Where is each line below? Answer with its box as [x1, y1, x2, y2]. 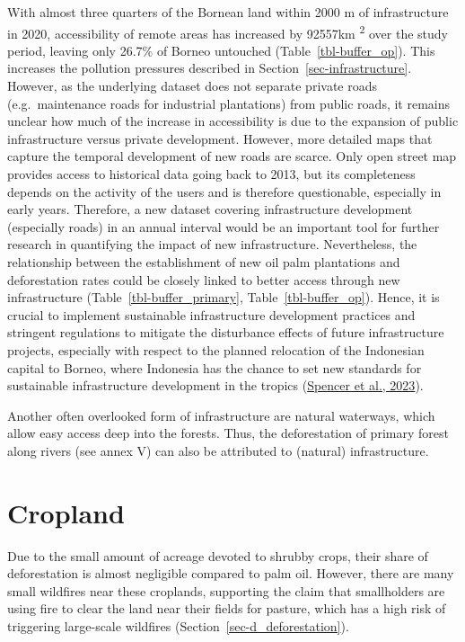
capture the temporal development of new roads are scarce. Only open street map [7, 147, 457, 165]
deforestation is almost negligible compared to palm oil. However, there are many [7, 564, 454, 583]
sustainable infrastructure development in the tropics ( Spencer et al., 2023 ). [7, 376, 424, 395]
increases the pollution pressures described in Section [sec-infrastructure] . [7, 58, 412, 77]
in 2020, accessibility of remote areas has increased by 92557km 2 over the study [7, 21, 448, 42]
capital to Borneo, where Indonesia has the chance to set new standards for [7, 358, 422, 377]
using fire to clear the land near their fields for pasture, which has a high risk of [7, 599, 446, 618]
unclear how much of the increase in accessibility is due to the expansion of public [7, 111, 459, 130]
